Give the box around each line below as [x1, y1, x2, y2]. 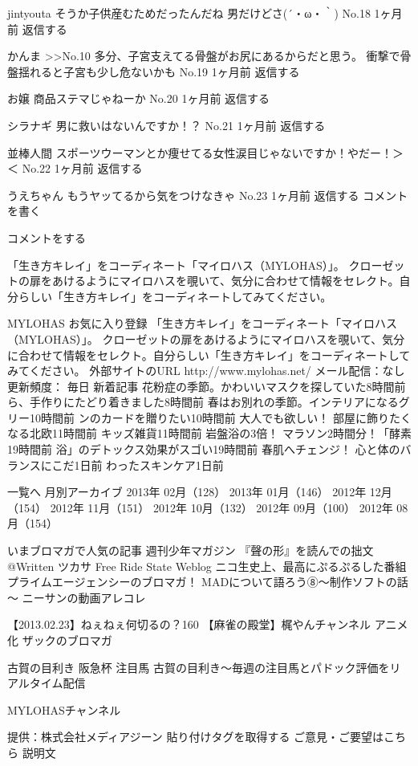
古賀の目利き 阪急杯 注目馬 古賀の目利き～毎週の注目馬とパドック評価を [7, 658, 390, 675]
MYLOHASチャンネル [7, 701, 121, 718]
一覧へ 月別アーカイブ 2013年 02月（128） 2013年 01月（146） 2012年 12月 [7, 483, 392, 500]
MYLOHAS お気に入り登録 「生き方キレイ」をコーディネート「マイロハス [7, 315, 398, 332]
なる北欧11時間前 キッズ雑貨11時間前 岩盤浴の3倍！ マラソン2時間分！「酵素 [7, 425, 412, 442]
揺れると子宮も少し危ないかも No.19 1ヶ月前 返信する [18, 63, 300, 79]
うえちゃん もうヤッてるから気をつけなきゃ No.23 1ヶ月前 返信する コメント [7, 186, 408, 203]
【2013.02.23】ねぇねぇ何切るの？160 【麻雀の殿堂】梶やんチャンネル [7, 616, 371, 633]
